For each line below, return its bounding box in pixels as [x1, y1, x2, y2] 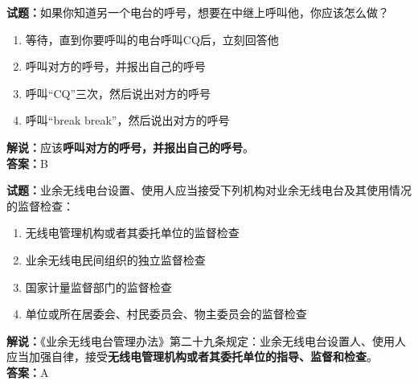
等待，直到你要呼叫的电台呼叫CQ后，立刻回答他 [25, 31, 279, 47]
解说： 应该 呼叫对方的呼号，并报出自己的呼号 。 [6, 138, 254, 155]
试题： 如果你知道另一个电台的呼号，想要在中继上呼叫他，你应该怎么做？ [6, 4, 389, 20]
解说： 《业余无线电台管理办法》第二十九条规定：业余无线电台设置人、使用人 [6, 332, 406, 349]
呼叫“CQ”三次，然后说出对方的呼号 [25, 84, 211, 101]
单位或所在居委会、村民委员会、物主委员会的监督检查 [25, 305, 307, 322]
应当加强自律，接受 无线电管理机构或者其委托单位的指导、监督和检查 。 [6, 348, 378, 365]
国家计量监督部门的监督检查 [25, 278, 172, 295]
